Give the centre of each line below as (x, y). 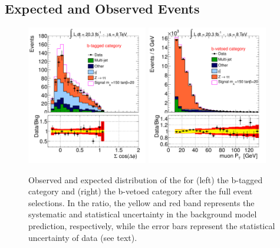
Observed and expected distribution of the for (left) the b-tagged (146, 179)
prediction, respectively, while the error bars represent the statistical (152, 225)
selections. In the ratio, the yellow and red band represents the (141, 202)
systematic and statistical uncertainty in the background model (143, 214)
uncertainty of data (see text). (83, 237)
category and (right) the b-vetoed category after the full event (141, 191)
